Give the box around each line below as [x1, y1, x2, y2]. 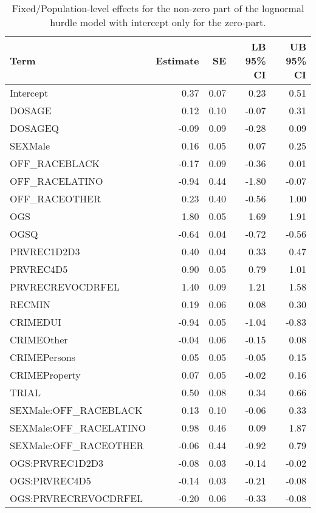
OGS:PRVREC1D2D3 [10, 456, 103, 470]
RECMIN [10, 297, 50, 311]
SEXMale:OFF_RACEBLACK [10, 403, 143, 417]
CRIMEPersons [10, 350, 76, 364]
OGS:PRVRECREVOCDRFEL [10, 491, 143, 505]
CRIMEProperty [10, 368, 81, 382]
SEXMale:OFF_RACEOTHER [10, 438, 144, 452]
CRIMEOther [10, 332, 68, 346]
